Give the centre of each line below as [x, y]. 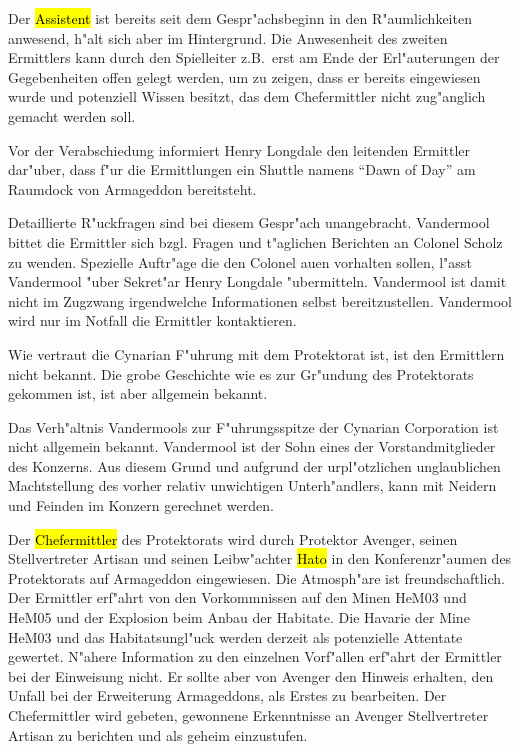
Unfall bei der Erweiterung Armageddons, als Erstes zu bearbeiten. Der [227, 695]
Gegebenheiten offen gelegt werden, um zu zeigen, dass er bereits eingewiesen [244, 76]
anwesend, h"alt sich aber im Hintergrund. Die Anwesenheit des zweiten [228, 37]
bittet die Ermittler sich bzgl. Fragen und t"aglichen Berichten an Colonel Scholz [255, 241]
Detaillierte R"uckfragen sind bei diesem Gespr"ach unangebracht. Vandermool [249, 222]
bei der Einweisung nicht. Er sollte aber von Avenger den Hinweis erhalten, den [251, 675]
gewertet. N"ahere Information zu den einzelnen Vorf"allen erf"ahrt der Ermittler [255, 656]
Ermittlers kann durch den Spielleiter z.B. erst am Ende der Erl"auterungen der [254, 57]
